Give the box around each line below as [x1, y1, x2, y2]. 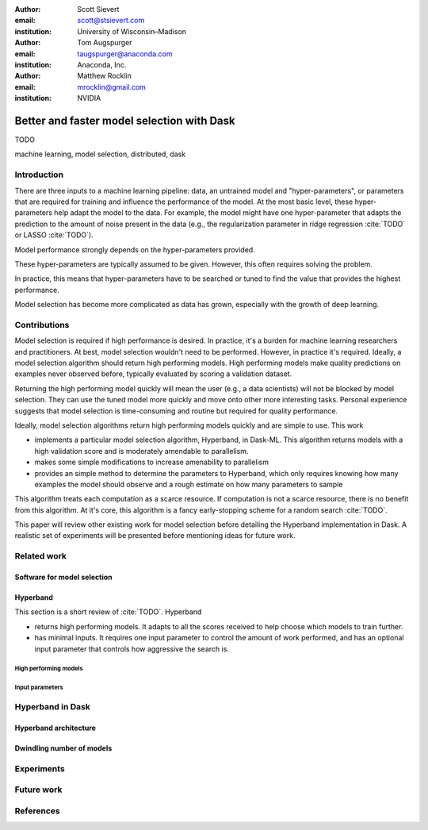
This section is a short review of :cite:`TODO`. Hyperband [14, 607, 202, 617]
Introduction [14, 169, 63, 180]
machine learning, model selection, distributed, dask [14, 149, 186, 159]
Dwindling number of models [14, 744, 113, 753]
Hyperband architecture [14, 723, 97, 733]
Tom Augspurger [77, 38, 132, 48]
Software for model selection [14, 572, 113, 582]
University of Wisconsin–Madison [77, 26, 186, 36]
